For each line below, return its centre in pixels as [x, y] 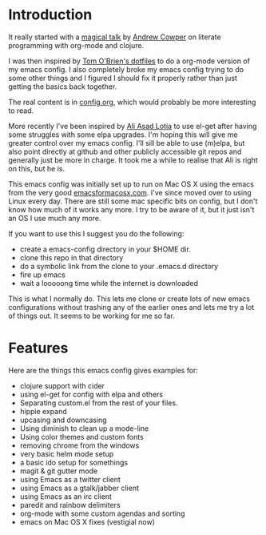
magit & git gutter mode [59, 471]
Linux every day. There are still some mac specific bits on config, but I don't [133, 201]
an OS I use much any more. [55, 218]
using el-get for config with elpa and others [91, 394]
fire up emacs [42, 275]
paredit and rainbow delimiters [70, 505]
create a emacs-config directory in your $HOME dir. [105, 249]
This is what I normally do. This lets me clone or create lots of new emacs [129, 299]
